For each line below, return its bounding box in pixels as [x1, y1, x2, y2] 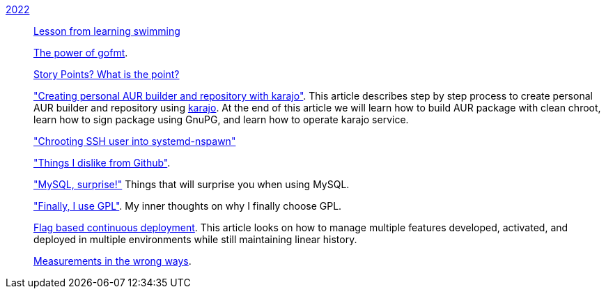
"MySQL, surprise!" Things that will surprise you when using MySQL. [33, 178, 350, 190]
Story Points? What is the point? [33, 68, 180, 80]
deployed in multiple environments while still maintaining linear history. [33, 233, 357, 245]
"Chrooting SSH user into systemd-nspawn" [33, 135, 236, 147]
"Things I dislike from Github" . [33, 157, 171, 169]
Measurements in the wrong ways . [33, 255, 192, 267]
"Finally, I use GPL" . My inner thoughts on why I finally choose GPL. [33, 200, 342, 212]
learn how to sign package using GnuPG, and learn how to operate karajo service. [33, 114, 409, 125]
